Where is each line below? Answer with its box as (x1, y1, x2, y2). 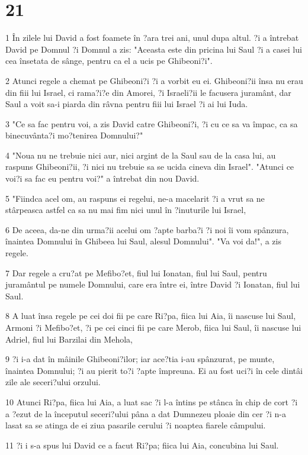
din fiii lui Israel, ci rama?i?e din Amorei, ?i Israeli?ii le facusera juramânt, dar (5, 86, 291, 98)
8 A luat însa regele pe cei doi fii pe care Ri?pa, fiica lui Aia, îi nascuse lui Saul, (5, 309, 296, 322)
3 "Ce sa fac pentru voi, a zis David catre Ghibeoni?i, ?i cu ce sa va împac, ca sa (5, 117, 298, 130)
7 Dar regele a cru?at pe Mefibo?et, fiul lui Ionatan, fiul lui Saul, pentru (5, 266, 267, 279)
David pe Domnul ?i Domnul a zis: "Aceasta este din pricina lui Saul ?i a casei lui (5, 43, 302, 55)
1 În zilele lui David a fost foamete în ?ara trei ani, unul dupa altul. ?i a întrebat (5, 31, 299, 44)
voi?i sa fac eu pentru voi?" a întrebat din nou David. (5, 172, 200, 185)
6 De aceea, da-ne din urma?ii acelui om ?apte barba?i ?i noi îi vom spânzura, (5, 223, 289, 235)
